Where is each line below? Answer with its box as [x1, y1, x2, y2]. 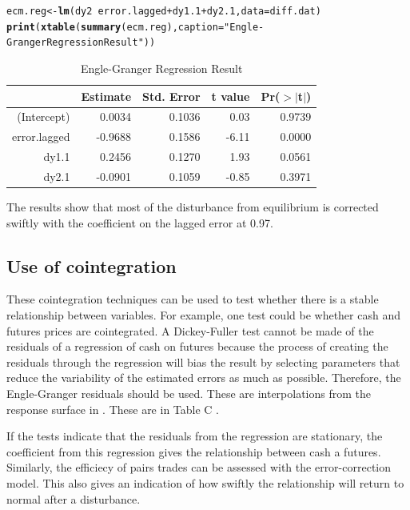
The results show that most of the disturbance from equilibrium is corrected [6, 199, 379, 215]
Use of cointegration [6, 253, 177, 278]
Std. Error [142, 87, 201, 104]
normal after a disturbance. [6, 490, 141, 507]
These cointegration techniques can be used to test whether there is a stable [6, 291, 379, 307]
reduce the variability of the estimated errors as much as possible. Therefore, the [6, 369, 401, 386]
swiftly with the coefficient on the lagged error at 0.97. [6, 214, 273, 231]
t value [211, 87, 250, 104]
